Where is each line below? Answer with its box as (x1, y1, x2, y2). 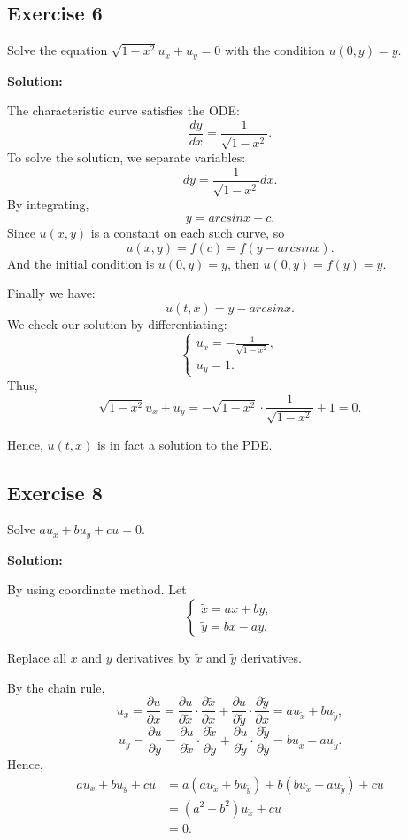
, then (227, 254, 259, 272)
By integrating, (7, 195, 89, 214)
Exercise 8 (7, 478, 103, 506)
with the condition (224, 41, 325, 59)
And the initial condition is (7, 254, 155, 272)
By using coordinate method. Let (7, 580, 187, 599)
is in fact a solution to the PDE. (96, 435, 273, 453)
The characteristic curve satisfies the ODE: (7, 101, 240, 120)
